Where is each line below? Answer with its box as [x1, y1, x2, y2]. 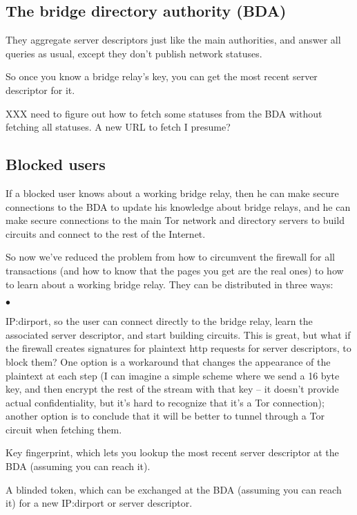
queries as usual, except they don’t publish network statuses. [6, 46, 262, 60]
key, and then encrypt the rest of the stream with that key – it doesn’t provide [6, 382, 339, 396]
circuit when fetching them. [6, 422, 122, 436]
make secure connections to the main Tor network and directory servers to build [6, 213, 345, 227]
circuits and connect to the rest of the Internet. [6, 226, 206, 241]
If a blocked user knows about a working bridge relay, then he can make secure [6, 185, 339, 200]
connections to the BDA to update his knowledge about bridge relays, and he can [6, 199, 351, 214]
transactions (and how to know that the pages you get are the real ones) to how [6, 263, 344, 277]
